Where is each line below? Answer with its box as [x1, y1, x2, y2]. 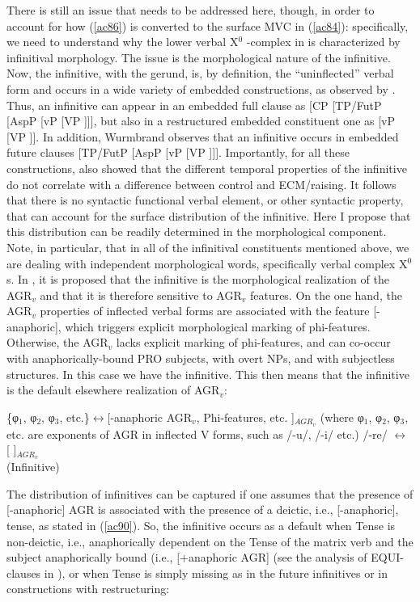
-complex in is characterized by [246, 33, 401, 50]
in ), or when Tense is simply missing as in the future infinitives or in [44, 564, 388, 581]
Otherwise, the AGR [6, 334, 108, 351]
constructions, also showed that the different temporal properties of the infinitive [6, 159, 407, 176]
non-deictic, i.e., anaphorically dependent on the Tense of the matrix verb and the [6, 533, 414, 549]
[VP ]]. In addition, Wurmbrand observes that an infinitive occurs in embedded [6, 128, 399, 145]
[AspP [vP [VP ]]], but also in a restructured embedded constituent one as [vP [6, 112, 396, 129]
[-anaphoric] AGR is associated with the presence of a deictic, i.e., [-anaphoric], [6, 501, 399, 518]
